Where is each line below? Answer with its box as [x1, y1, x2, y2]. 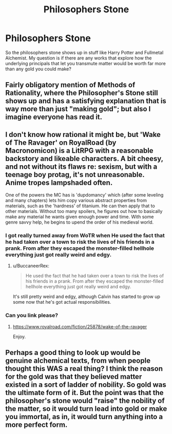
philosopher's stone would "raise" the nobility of [5, 397, 165, 405]
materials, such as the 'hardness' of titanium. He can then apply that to [5, 203, 155, 209]
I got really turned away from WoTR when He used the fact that [5, 232, 165, 239]
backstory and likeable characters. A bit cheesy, [5, 154, 163, 163]
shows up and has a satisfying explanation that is [5, 96, 167, 106]
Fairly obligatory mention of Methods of [5, 81, 136, 89]
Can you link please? [5, 312, 58, 319]
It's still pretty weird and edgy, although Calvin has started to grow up [12, 293, 161, 300]
